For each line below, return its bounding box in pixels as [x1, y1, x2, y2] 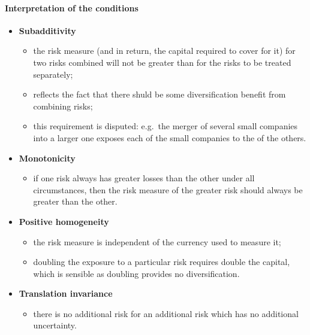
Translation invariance [19, 287, 113, 300]
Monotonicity [19, 151, 76, 164]
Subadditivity [19, 24, 76, 36]
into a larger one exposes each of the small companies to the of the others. [33, 131, 306, 144]
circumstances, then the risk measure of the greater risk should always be [33, 183, 303, 196]
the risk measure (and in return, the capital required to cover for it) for [33, 44, 296, 57]
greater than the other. [33, 195, 118, 208]
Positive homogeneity [19, 215, 109, 227]
